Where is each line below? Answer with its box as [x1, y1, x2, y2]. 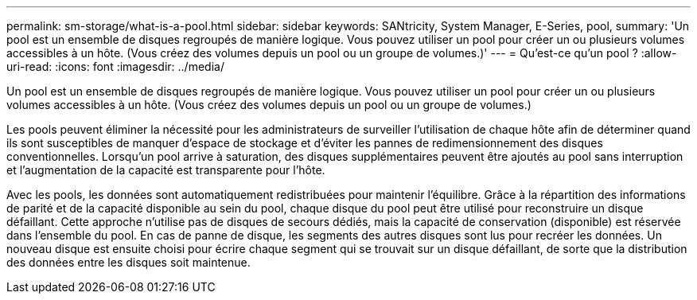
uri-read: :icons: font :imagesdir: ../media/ [6, 60, 224, 73]
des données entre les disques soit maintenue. [6, 255, 251, 269]
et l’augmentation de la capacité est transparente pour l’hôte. [6, 163, 325, 177]
